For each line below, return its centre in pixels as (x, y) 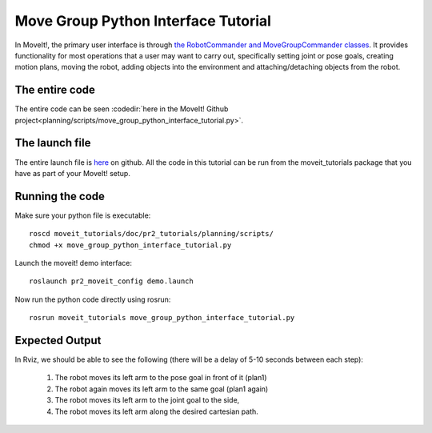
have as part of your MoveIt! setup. (73, 173)
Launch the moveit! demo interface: (73, 263)
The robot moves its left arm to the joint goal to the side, (147, 400)
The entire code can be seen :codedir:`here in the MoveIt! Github (122, 109)
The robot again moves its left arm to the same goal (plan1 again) (162, 389)
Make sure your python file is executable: (83, 215)
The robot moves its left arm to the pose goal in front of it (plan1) (161, 378)
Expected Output (58, 340)
